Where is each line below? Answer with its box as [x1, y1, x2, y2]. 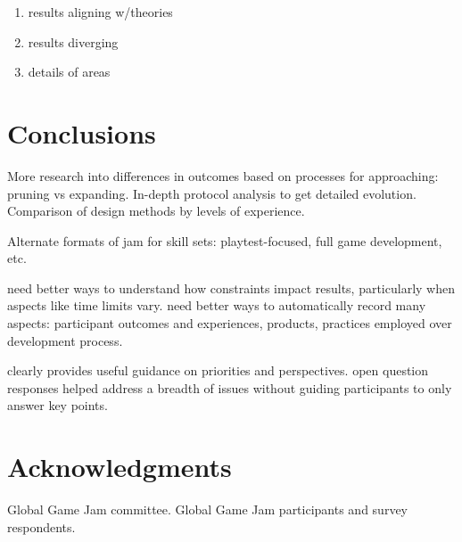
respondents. [7, 517, 76, 536]
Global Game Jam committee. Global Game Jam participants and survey [7, 500, 408, 519]
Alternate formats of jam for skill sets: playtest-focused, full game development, [7, 231, 442, 250]
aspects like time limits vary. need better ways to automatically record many [7, 296, 426, 315]
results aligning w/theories [28, 3, 173, 21]
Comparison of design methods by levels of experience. [7, 201, 305, 220]
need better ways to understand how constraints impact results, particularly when [7, 278, 455, 297]
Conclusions [7, 114, 156, 151]
